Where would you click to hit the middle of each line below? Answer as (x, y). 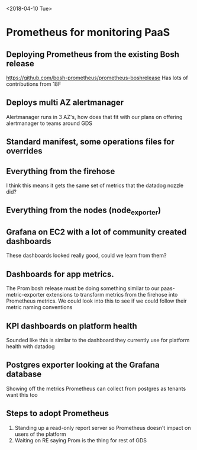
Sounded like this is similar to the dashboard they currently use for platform (98, 340)
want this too (22, 395)
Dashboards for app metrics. (60, 274)
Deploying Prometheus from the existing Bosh (93, 54)
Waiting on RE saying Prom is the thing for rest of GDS (80, 440)
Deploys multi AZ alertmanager (65, 103)
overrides (24, 151)
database (24, 375)
